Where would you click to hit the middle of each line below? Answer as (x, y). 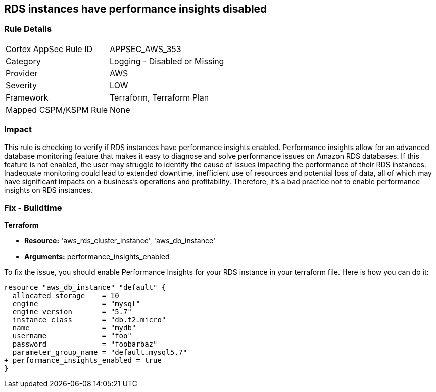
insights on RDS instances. (49, 190)
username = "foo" (72, 336)
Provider (22, 73)
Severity (21, 85)
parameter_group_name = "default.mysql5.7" (100, 352)
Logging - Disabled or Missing (167, 61)
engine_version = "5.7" (72, 312)
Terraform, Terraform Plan (159, 97)
